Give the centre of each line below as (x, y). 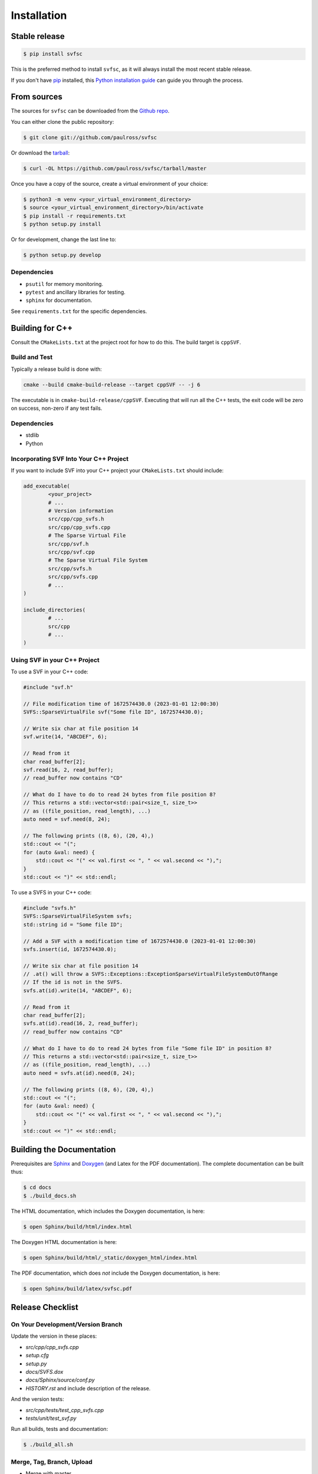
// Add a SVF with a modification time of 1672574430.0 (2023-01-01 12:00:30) (140, 941)
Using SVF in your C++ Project (55, 660)
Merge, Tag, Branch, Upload (52, 1462)
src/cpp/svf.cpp (72, 552)
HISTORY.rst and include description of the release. (88, 1388)
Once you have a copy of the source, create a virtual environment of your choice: (110, 183)
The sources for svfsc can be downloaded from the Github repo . (90, 111)
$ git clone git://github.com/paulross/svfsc (90, 137)
